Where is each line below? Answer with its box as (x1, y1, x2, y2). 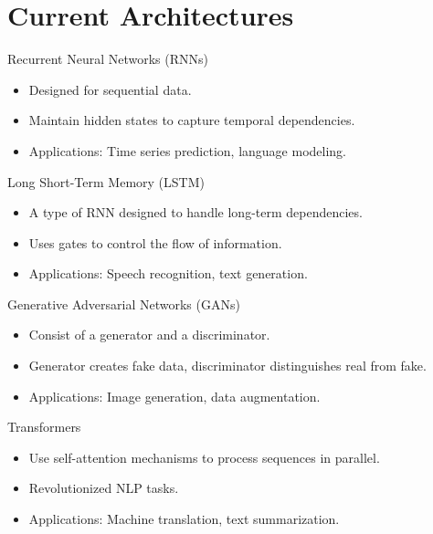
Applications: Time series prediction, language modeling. (28, 141, 347, 160)
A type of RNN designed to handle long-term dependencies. (28, 203, 363, 222)
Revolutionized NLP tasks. (28, 478, 179, 497)
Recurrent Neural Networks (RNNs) (7, 49, 209, 68)
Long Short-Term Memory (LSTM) (7, 172, 205, 191)
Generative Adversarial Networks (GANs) (7, 294, 240, 313)
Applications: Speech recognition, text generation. (28, 264, 308, 283)
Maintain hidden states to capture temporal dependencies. (28, 110, 355, 130)
